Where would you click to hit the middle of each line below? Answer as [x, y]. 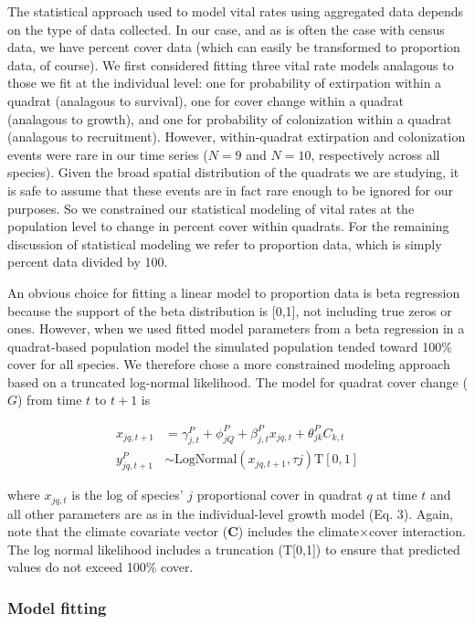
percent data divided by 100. [88, 262]
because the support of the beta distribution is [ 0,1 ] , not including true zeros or [230, 310]
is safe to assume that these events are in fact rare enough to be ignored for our [230, 190]
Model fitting [57, 607]
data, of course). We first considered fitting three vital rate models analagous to [231, 64]
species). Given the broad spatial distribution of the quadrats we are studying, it [233, 172]
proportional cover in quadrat [280, 495]
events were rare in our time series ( [108, 154]
